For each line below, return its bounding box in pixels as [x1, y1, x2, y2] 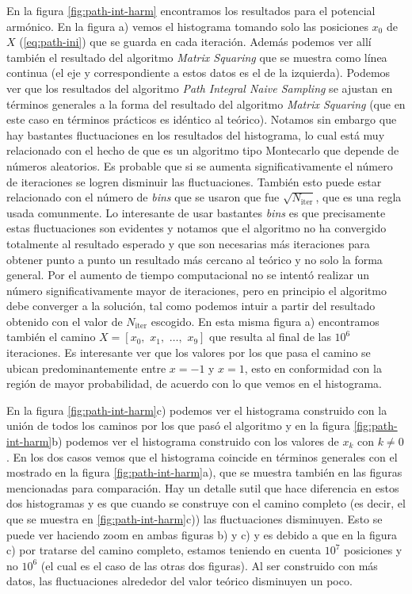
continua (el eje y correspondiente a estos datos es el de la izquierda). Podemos [6, 64, 391, 81]
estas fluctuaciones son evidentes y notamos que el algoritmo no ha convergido [6, 220, 387, 236]
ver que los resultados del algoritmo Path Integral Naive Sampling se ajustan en [6, 79, 393, 96]
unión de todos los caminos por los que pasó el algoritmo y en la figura [6, 417, 350, 434]
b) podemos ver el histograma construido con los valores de [51, 433, 339, 450]
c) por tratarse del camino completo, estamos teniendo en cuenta [6, 542, 321, 558]
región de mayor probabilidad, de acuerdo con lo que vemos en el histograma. [6, 375, 383, 392]
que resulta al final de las [209, 328, 331, 345]
